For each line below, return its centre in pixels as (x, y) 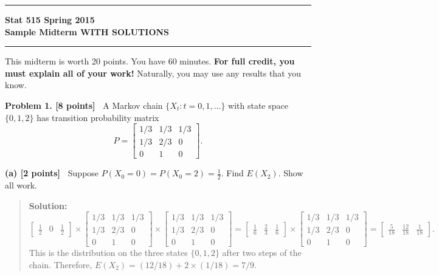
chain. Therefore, (60, 264)
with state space (258, 105)
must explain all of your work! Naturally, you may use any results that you (153, 73)
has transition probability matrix (98, 117)
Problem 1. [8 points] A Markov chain (84, 105)
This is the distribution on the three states (108, 253)
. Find (232, 173)
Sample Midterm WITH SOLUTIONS (87, 31)
